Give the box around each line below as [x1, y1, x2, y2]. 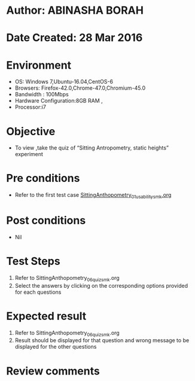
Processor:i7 [14, 103, 47, 111]
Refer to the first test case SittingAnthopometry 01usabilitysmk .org [14, 191, 172, 200]
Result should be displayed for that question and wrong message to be [14, 337, 190, 344]
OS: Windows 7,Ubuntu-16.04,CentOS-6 [14, 78, 114, 86]
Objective [6, 124, 56, 138]
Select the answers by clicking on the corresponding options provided [14, 282, 188, 289]
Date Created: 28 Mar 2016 [6, 31, 143, 45]
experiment [14, 151, 44, 158]
